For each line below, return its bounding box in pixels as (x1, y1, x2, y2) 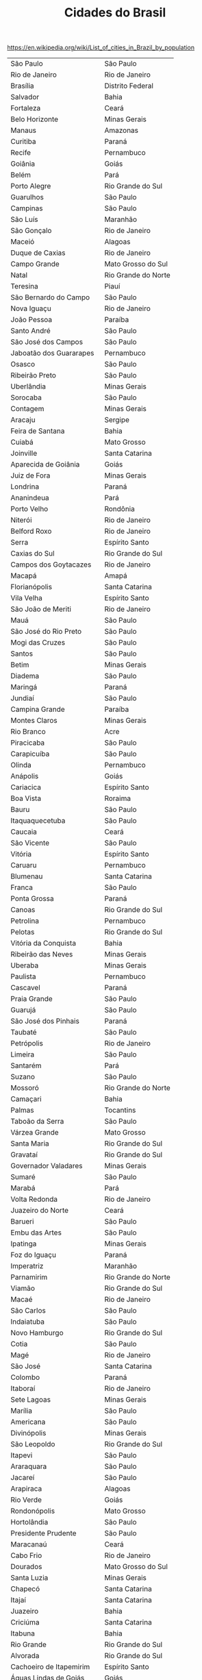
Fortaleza (10, 103, 41, 113)
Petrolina (10, 916, 40, 926)
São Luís (10, 214, 38, 224)
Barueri (10, 1217, 34, 1226)
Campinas (10, 203, 43, 213)
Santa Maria (10, 1139, 49, 1148)
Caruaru (10, 861, 37, 870)
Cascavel (10, 983, 41, 993)
